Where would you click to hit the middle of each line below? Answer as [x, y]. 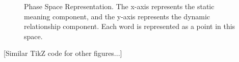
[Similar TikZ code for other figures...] [63, 53]
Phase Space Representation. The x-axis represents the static [119, 6]
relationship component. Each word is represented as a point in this [130, 26]
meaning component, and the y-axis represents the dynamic [117, 16]
